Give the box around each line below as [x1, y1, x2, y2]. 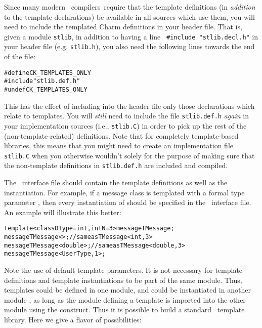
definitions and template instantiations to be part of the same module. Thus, [4, 274, 242, 285]
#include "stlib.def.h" [4, 77, 80, 85]
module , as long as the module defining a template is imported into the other [4, 294, 246, 305]
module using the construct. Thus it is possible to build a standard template [4, 304, 245, 315]
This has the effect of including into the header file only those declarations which [4, 100, 255, 111]
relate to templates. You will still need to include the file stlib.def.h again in [4, 110, 249, 121]
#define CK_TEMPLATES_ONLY [4, 69, 91, 76]
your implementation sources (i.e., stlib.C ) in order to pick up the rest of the [4, 120, 247, 131]
